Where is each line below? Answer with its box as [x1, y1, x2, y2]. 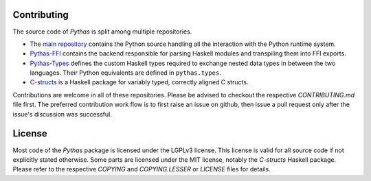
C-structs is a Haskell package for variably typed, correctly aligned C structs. [30, 78, 249, 86]
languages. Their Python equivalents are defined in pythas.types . [30, 69, 221, 77]
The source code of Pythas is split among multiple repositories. [12, 27, 192, 36]
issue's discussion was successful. [12, 110, 113, 118]
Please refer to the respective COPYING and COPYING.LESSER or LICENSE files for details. [12, 165, 271, 173]
